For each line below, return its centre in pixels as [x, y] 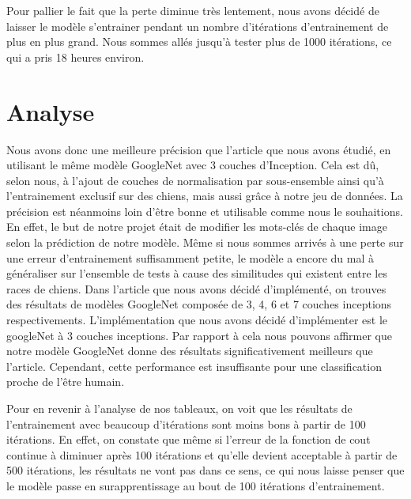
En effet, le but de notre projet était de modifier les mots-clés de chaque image [197, 227]
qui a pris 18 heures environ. [75, 57]
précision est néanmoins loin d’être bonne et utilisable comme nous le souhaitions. [205, 211]
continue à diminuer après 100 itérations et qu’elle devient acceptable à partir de [202, 454]
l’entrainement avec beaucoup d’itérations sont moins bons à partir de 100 [186, 423]
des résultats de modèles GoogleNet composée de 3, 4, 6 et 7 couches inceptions [199, 304]
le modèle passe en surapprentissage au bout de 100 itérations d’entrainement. [196, 485]
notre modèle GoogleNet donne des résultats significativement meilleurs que [190, 351]
